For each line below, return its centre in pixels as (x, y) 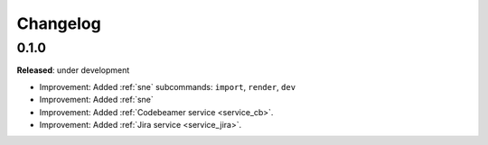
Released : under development (73, 70)
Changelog (59, 23)
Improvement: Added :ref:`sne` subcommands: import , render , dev (168, 86)
